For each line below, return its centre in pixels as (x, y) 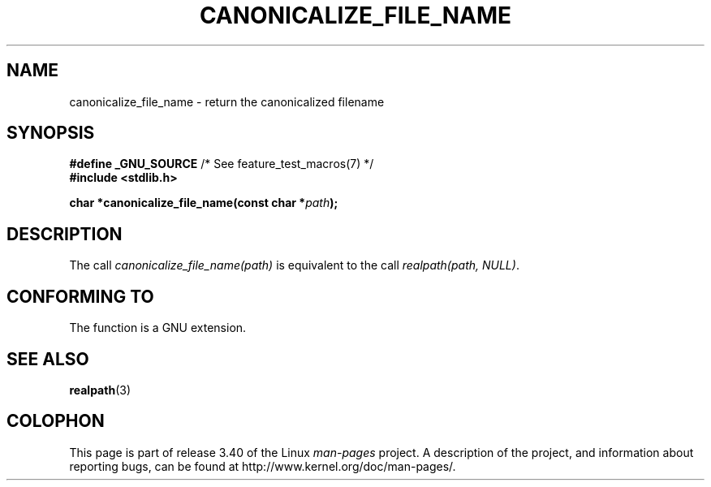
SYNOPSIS (51, 133)
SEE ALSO (48, 359)
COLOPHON (56, 421)
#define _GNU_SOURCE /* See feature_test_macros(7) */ (222, 164)
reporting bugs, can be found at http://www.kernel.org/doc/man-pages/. (263, 466)
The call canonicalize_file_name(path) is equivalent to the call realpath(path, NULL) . (294, 265)
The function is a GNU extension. (158, 328)
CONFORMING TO (80, 296)
